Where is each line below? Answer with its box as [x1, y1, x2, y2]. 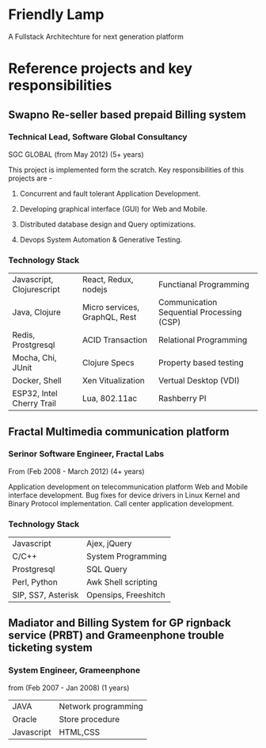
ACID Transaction [82, 334, 148, 345]
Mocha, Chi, [12, 353, 57, 364]
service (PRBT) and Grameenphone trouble [8, 628, 225, 643]
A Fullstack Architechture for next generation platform [8, 32, 184, 41]
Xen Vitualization [82, 375, 145, 386]
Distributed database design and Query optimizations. [19, 219, 196, 229]
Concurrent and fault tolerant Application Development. [19, 189, 201, 198]
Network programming [59, 700, 144, 712]
